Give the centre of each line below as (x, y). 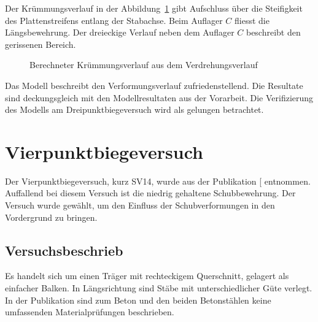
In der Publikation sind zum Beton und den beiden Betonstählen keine (138, 300)
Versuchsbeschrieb (64, 250)
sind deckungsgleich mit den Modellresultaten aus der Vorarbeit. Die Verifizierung (159, 97)
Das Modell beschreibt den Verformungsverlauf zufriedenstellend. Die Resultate (154, 85)
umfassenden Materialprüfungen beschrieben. (90, 312)
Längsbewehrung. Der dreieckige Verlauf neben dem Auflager (120, 32)
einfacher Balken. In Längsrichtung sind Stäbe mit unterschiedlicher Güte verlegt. (159, 288)
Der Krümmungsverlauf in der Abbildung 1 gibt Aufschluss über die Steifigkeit (154, 8)
